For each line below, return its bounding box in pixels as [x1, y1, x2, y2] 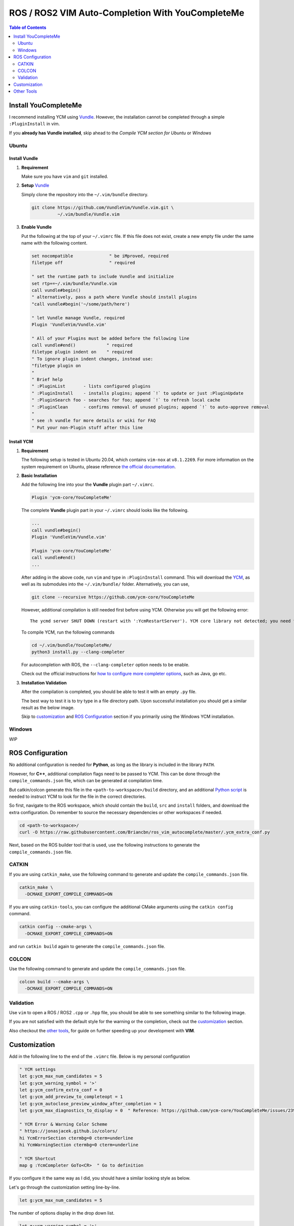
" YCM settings [19, 1067, 56, 1072]
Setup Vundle [21, 182, 49, 188]
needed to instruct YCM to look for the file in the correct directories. [9, 793, 147, 799]
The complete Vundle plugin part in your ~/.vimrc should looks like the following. [21, 508, 189, 513]
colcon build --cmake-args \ [19, 979, 90, 984]
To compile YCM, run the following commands [21, 629, 115, 635]
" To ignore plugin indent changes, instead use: [31, 356, 153, 361]
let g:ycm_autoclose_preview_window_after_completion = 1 [19, 1101, 162, 1106]
